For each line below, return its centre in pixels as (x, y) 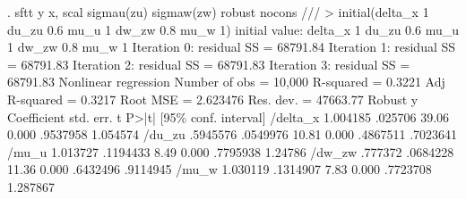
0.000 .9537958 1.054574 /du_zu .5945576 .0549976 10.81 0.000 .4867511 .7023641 (233, 134)
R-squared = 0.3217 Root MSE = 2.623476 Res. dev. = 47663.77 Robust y (213, 99)
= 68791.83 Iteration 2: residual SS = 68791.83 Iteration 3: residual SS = (209, 64)
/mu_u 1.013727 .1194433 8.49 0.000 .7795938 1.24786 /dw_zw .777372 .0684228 (231, 151)
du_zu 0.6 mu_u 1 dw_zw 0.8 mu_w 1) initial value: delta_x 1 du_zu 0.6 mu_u (233, 29)
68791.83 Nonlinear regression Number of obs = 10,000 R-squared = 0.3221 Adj (226, 82)
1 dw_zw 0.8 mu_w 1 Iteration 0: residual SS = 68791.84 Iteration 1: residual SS (232, 47)
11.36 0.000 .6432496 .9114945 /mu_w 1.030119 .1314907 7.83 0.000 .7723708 (220, 169)
